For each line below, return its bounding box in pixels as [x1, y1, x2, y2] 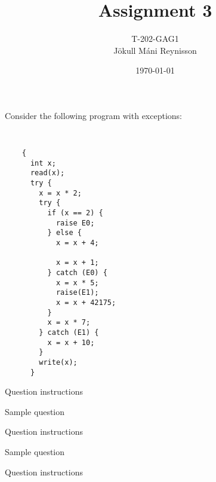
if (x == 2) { [47, 209, 103, 218]
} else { [47, 228, 82, 237]
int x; [30, 158, 56, 167]
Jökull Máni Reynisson [113, 44, 197, 56]
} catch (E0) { [47, 269, 107, 277]
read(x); [30, 169, 65, 178]
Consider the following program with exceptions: [5, 109, 183, 121]
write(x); [39, 358, 78, 367]
